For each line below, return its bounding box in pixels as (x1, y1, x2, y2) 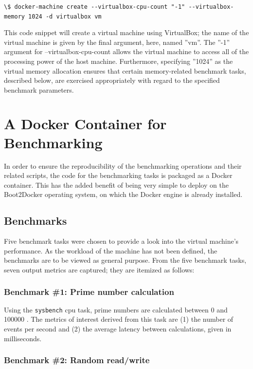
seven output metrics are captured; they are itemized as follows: (4, 265, 195, 275)
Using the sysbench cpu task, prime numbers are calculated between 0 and (4, 304, 228, 314)
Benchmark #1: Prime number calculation (4, 285, 174, 297)
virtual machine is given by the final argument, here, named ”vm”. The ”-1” (4, 37, 230, 47)
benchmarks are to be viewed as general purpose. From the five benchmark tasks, (4, 255, 247, 265)
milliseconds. (4, 333, 42, 343)
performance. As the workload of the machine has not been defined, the (4, 245, 217, 255)
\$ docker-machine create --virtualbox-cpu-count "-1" (4, 3, 185, 10)
